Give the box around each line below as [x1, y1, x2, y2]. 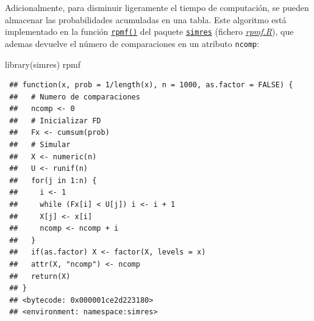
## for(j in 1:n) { [9, 176, 97, 185]
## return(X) [9, 272, 71, 281]
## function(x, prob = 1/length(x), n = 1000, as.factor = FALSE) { [9, 81, 293, 90]
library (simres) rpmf [5, 57, 80, 70]
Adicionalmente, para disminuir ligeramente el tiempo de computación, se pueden [5, 1, 309, 13]
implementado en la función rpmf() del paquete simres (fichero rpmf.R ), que [5, 25, 294, 38]
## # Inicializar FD [9, 116, 101, 125]
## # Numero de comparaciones [9, 92, 140, 101]
